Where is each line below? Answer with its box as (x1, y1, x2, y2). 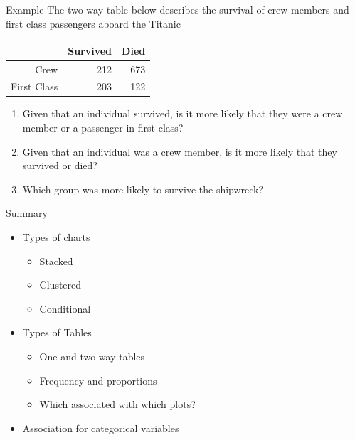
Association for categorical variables (22, 420, 179, 435)
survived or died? (22, 158, 97, 173)
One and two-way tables (39, 349, 145, 363)
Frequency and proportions (39, 372, 157, 387)
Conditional (39, 301, 91, 316)
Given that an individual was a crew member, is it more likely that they (22, 144, 337, 159)
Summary (6, 205, 48, 220)
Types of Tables (22, 325, 92, 340)
